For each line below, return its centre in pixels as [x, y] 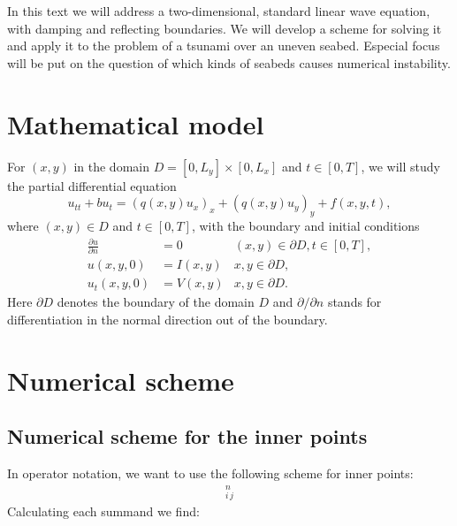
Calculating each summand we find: [103, 511]
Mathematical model [136, 123]
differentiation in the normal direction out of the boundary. [168, 319]
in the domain [111, 166]
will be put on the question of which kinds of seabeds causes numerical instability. [229, 62]
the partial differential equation [92, 185]
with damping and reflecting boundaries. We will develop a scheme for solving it [225, 28]
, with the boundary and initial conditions [305, 225]
